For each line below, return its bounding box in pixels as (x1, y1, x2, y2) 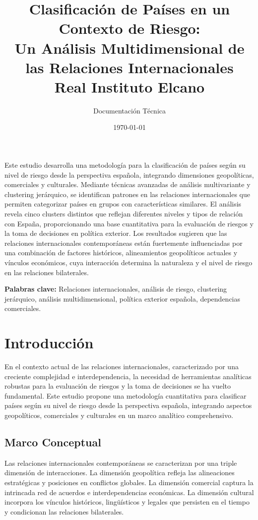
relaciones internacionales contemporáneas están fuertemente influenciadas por (4, 237, 243, 248)
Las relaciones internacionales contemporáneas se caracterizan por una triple (4, 457, 237, 468)
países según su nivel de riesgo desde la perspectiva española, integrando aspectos (4, 400, 252, 411)
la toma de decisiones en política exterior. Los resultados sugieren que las (4, 228, 227, 238)
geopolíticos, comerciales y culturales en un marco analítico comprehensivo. (4, 410, 233, 420)
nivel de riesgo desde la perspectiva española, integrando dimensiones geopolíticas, (4, 169, 254, 180)
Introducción (4, 332, 94, 353)
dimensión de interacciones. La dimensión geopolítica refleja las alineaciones (4, 467, 235, 478)
